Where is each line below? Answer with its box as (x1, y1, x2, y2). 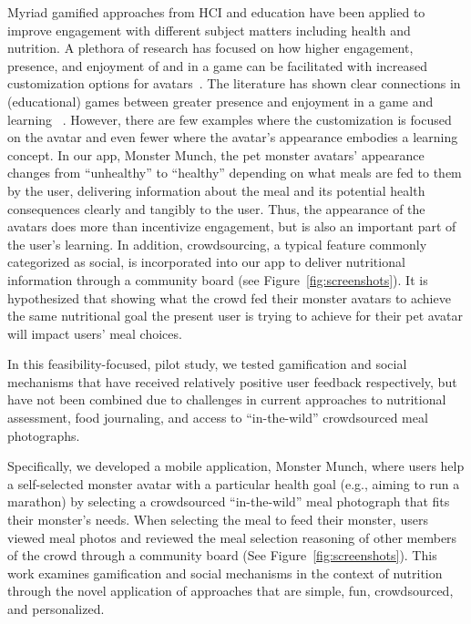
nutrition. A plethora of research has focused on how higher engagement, (7, 38, 414, 57)
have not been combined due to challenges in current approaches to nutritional (7, 390, 446, 409)
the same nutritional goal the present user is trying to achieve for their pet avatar (7, 306, 463, 325)
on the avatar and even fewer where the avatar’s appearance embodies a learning (7, 128, 458, 147)
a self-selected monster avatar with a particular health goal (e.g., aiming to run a (7, 474, 460, 493)
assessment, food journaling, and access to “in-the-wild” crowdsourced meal (7, 408, 428, 427)
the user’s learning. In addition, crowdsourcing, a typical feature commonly (7, 234, 427, 253)
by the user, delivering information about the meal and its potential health (7, 180, 425, 199)
